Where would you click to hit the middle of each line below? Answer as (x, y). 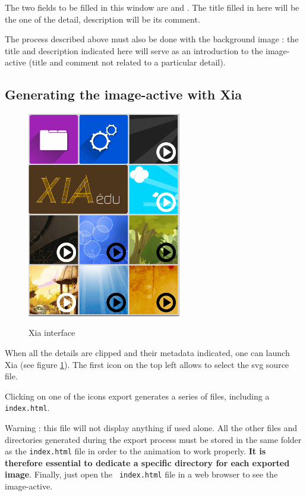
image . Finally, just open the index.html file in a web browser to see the (141, 474)
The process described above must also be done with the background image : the (152, 39)
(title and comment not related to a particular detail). (127, 62)
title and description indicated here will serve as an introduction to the (134, 50)
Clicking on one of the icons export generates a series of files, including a (137, 396)
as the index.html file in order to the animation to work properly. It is (135, 451)
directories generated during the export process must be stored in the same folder (153, 439)
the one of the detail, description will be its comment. (102, 19)
